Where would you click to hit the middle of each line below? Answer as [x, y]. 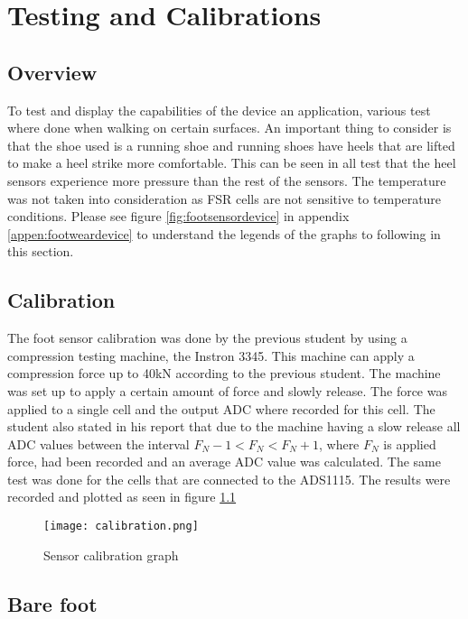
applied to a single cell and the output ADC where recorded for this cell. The [221, 408]
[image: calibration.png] [121, 527]
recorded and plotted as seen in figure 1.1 [122, 497]
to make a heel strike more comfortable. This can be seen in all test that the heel [232, 163]
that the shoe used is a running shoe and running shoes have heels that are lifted [231, 145]
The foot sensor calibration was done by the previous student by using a [207, 338]
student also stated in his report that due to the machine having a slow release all [234, 426]
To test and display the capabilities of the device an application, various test [219, 110]
